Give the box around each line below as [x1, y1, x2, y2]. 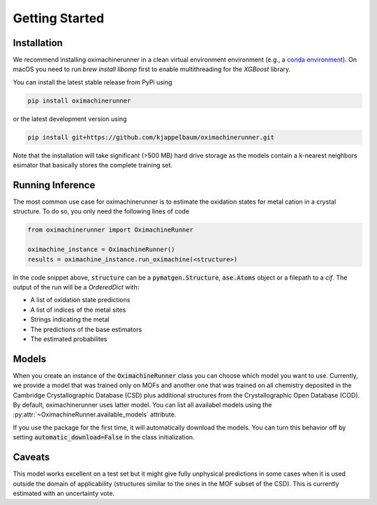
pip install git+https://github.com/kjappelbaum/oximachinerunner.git [27, 133, 275, 141]
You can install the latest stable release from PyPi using [13, 77, 172, 86]
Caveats [13, 451, 50, 463]
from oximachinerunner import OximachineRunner [27, 226, 193, 234]
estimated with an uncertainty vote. [13, 489, 115, 497]
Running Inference [13, 179, 96, 191]
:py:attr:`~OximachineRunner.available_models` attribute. [13, 410, 177, 419]
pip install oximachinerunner [27, 96, 131, 105]
